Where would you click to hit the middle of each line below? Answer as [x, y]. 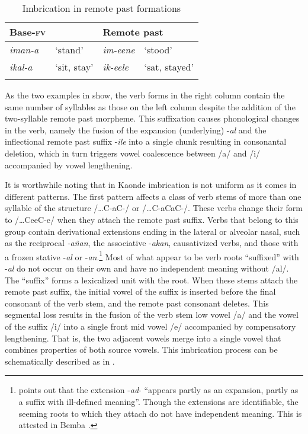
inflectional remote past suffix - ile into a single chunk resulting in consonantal [146, 141]
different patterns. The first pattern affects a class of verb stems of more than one [153, 196]
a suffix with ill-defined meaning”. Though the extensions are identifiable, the [158, 401]
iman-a [24, 50]
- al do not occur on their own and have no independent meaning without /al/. [147, 268]
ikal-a [21, 67]
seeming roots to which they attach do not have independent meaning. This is [160, 413]
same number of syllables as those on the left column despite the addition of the [150, 106]
